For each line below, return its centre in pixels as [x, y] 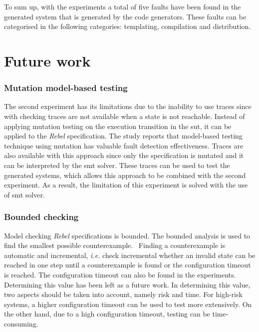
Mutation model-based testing [66, 88]
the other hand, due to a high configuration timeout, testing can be [107, 314]
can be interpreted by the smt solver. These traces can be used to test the [117, 165]
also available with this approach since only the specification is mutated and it [124, 155]
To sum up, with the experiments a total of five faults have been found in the [123, 6]
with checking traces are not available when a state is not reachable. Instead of [125, 116]
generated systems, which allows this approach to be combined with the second [125, 175]
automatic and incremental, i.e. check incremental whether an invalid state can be [130, 255]
